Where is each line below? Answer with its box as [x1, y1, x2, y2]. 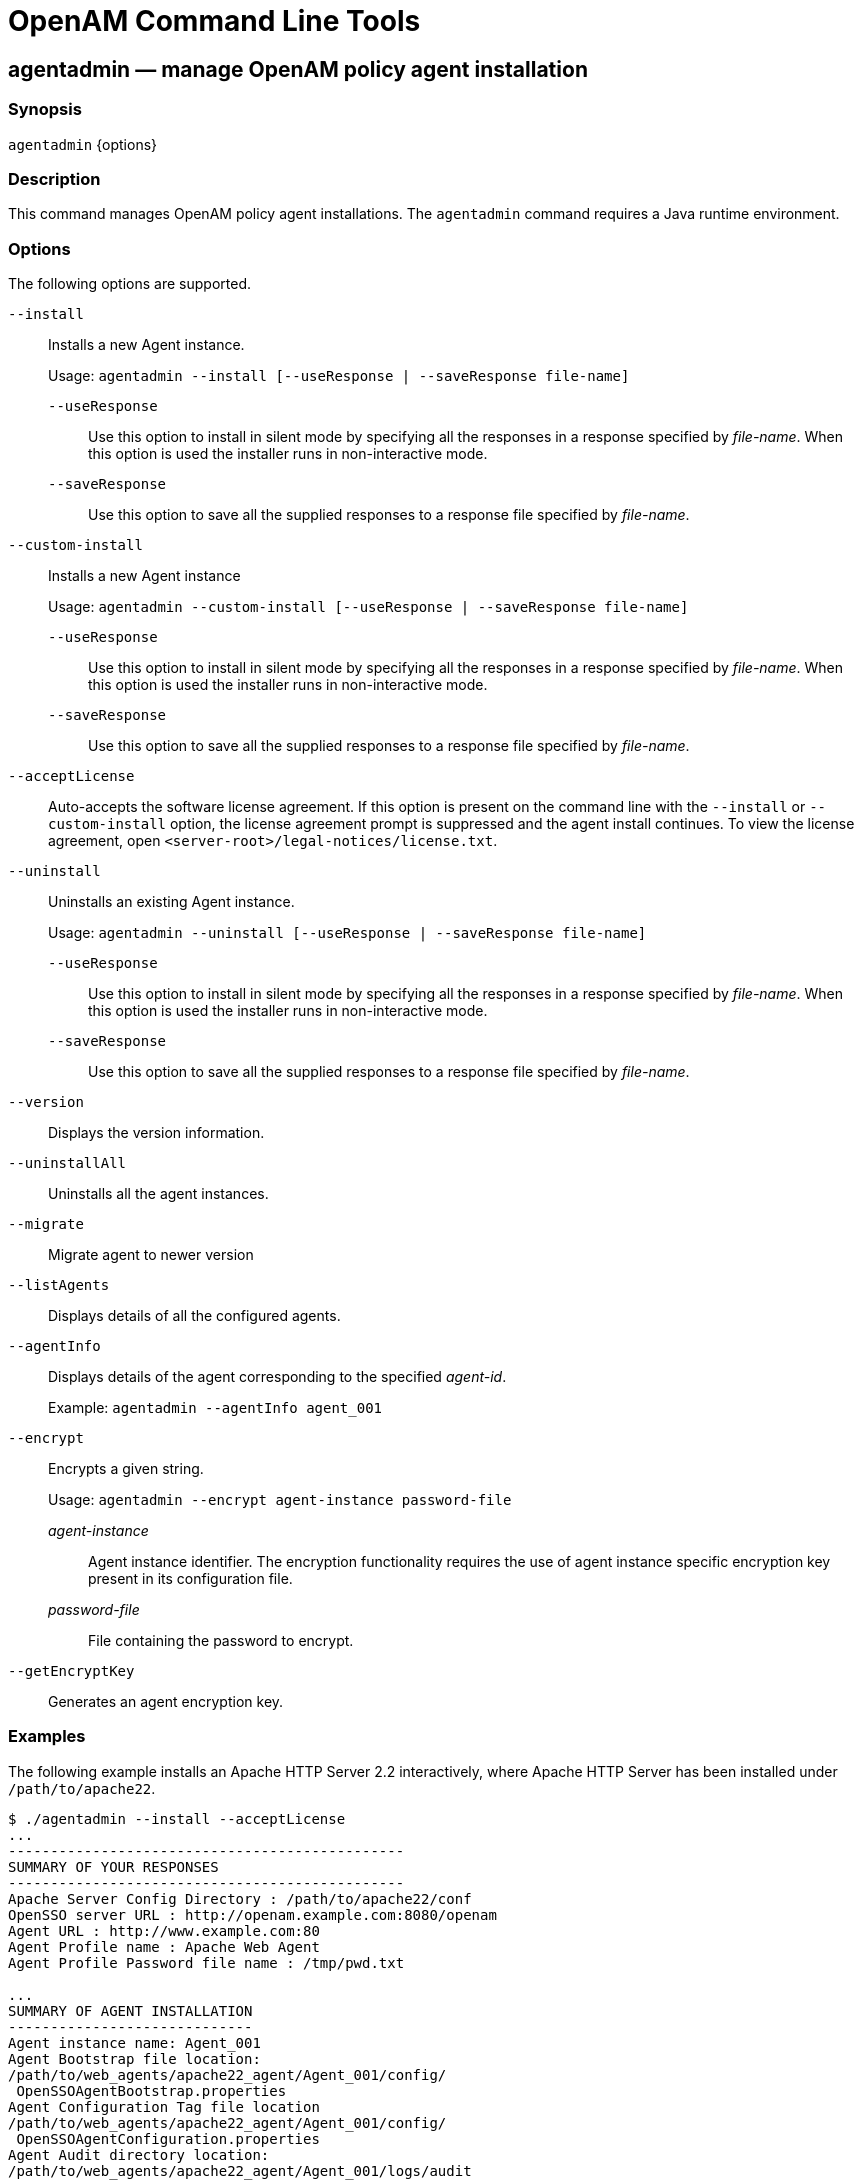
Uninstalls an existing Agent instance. [48, 893, 295, 911]
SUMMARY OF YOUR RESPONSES [8, 1858, 219, 1875]
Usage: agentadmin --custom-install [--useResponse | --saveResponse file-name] [48, 598, 689, 616]
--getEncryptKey [8, 1663, 135, 1680]
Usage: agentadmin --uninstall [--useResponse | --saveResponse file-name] [48, 924, 647, 942]
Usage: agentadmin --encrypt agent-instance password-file [48, 1491, 512, 1509]
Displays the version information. [48, 1124, 265, 1142]
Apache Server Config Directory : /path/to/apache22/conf [8, 1890, 472, 1907]
